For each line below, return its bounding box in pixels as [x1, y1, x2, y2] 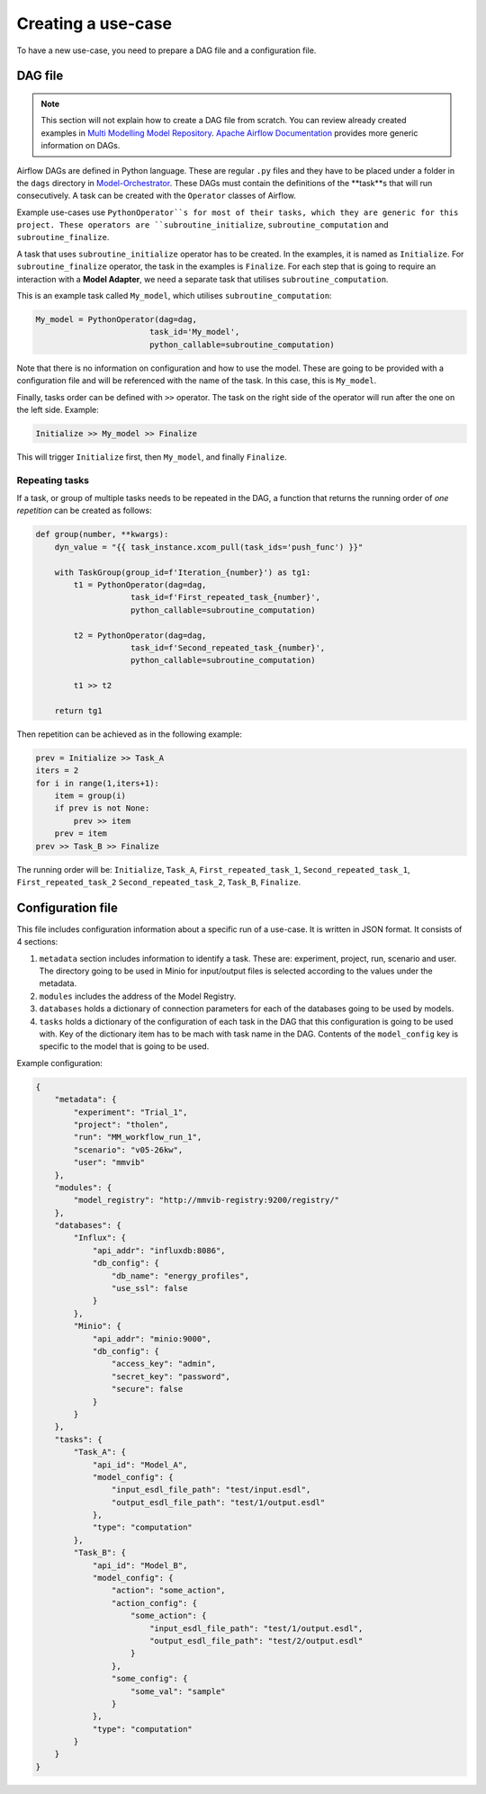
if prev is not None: [54, 803, 150, 813]
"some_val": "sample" [130, 1686, 226, 1696]
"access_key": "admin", [111, 1359, 216, 1369]
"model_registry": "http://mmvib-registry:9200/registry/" [73, 1195, 340, 1206]
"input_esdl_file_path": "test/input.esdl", [111, 1485, 311, 1495]
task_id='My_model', [148, 327, 240, 337]
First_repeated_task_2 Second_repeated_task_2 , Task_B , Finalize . [16, 876, 301, 887]
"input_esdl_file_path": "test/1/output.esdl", [148, 1623, 364, 1633]
